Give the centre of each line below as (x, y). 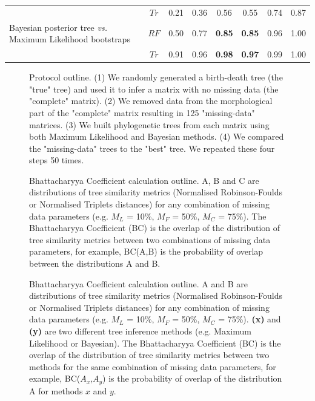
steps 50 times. (57, 160)
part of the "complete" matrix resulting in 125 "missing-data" (142, 112)
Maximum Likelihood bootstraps (70, 39)
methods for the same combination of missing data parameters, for (153, 366)
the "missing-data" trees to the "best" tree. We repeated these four (152, 148)
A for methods (56, 390)
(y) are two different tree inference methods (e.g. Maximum (140, 331)
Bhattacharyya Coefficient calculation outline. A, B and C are (144, 180)
